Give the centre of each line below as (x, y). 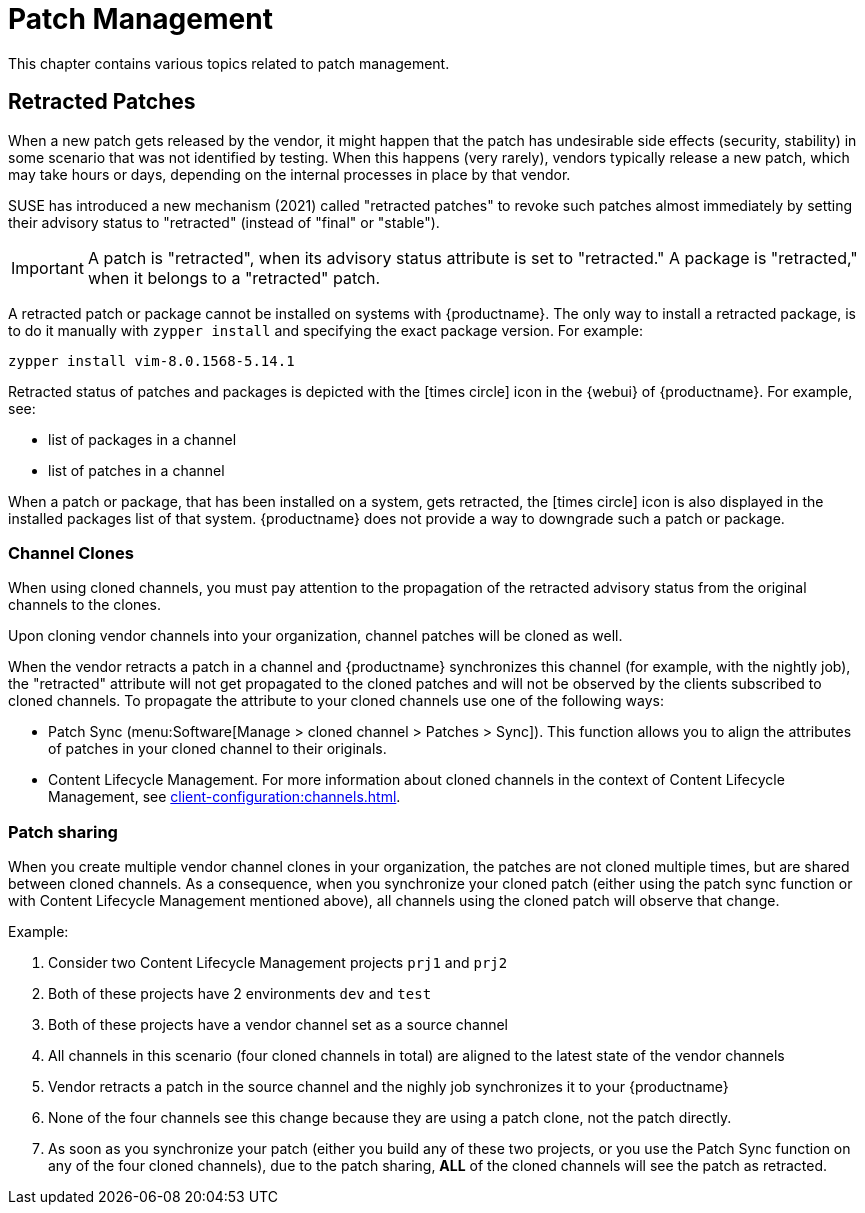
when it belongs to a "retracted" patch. (234, 277)
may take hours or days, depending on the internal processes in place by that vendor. (289, 174)
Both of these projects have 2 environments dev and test (240, 994)
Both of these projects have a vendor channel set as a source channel (278, 1025)
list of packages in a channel (142, 439)
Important (47, 267)
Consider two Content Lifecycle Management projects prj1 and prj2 (278, 963)
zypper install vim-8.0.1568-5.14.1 (151, 360)
